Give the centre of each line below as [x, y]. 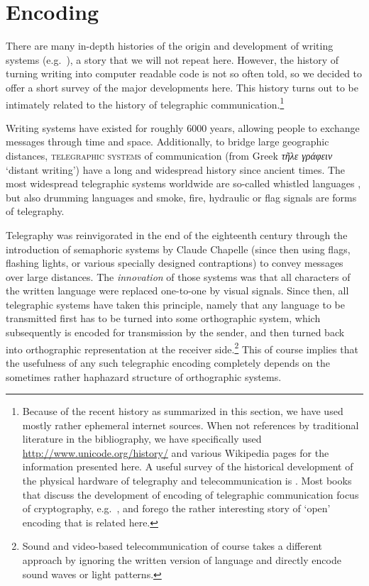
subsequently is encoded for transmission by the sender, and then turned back [175, 332]
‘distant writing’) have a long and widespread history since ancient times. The [176, 169]
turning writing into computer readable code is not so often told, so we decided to [184, 73]
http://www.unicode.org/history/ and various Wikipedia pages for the [176, 452]
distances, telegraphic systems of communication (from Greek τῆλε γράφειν [169, 155]
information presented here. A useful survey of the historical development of [188, 466]
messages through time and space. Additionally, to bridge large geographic [167, 142]
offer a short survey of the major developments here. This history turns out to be [182, 87]
